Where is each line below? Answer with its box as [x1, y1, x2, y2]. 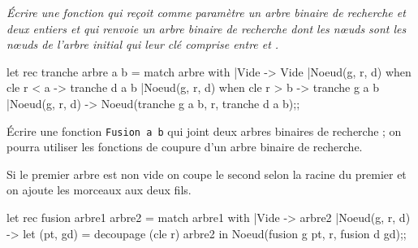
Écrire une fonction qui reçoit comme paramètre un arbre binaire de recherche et [6, 4, 406, 20]
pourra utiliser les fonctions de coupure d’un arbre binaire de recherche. [6, 138, 363, 155]
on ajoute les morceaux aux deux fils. [6, 181, 192, 198]
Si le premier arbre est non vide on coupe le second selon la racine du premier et [6, 165, 407, 182]
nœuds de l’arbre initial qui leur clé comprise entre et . [6, 36, 279, 53]
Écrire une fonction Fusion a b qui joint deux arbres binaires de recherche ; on [6, 122, 402, 139]
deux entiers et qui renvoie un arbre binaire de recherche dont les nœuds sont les [6, 20, 407, 37]
